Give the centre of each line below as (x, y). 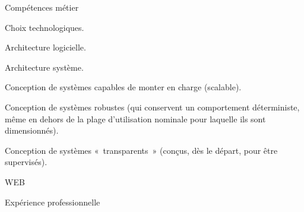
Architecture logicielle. (45, 47)
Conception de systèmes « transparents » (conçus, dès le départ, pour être (141, 150)
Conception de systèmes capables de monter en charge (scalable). (123, 87)
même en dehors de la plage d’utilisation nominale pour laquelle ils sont (135, 118)
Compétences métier (42, 7)
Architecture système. (44, 67)
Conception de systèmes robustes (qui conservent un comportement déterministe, (152, 107)
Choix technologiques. (45, 27)
